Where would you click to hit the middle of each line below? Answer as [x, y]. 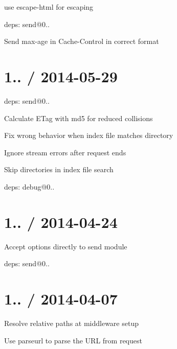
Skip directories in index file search [59, 169]
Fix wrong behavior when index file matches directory [89, 135]
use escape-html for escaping [49, 7]
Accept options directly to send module [66, 246]
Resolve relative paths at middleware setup [71, 323]
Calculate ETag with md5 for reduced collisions [79, 118]
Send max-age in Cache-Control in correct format [82, 41]
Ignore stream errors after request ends [65, 152]
